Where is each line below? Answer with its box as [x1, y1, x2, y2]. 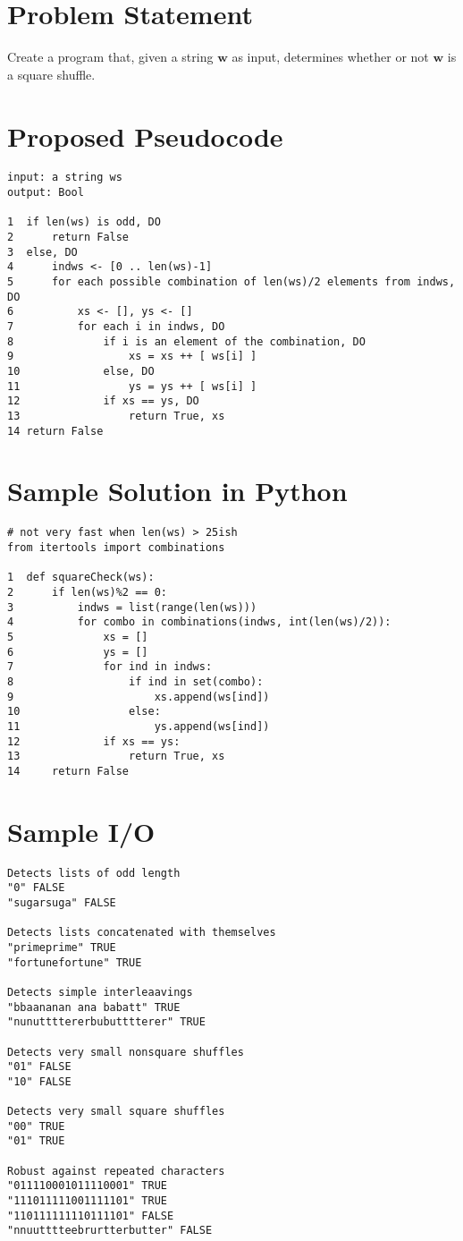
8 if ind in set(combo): [7, 675, 264, 688]
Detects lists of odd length [7, 866, 181, 880]
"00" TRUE [7, 1119, 65, 1133]
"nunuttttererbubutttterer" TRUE [7, 1016, 206, 1029]
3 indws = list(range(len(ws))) [7, 600, 257, 614]
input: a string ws [7, 171, 122, 184]
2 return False [7, 231, 130, 244]
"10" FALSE [7, 1075, 72, 1088]
